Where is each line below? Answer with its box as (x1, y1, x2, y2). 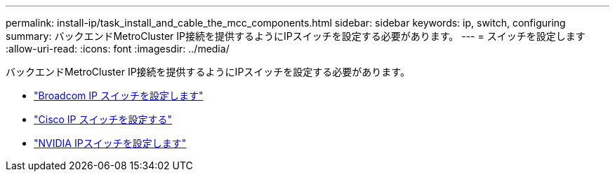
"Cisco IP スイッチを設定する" (34, 113, 173, 125)
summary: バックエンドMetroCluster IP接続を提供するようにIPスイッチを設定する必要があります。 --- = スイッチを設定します (6, 30, 586, 42)
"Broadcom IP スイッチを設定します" (34, 90, 204, 101)
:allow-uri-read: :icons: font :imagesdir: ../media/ (6, 43, 230, 55)
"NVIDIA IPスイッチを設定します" (34, 137, 187, 149)
